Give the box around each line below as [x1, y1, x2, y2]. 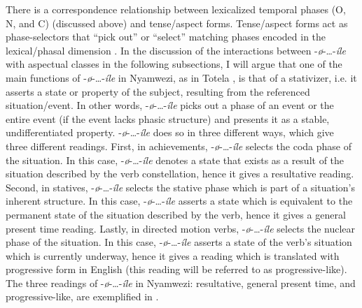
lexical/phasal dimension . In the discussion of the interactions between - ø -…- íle [6, 43, 346, 57]
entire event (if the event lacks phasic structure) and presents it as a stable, [6, 111, 330, 126]
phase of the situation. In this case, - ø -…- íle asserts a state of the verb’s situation [6, 235, 352, 249]
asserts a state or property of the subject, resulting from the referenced [6, 84, 310, 98]
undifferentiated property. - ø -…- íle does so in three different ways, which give [6, 125, 334, 140]
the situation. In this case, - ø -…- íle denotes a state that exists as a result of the [6, 152, 344, 167]
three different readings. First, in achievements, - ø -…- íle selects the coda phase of [6, 138, 352, 153]
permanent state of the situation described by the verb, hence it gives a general [6, 207, 346, 221]
